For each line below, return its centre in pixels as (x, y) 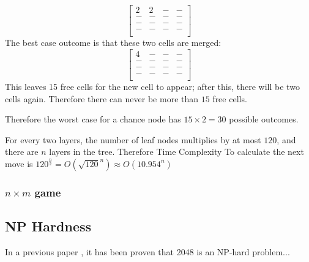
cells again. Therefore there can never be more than (102, 98)
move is (19, 163)
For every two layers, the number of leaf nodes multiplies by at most (133, 139)
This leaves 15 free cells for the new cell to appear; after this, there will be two (152, 86)
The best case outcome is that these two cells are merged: (113, 43)
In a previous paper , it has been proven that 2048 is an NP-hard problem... (147, 251)
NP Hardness (48, 226)
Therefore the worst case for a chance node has (93, 119)
